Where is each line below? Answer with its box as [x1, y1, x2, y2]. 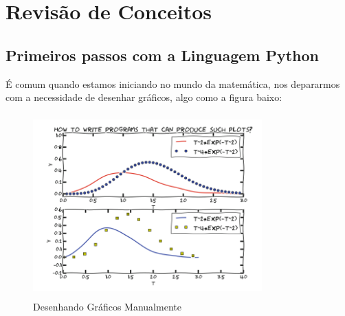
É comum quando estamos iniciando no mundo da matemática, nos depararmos [5, 76, 340, 91]
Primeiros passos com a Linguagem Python [5, 44, 320, 65]
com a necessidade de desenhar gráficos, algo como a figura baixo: [5, 90, 282, 104]
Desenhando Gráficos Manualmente [33, 300, 181, 314]
